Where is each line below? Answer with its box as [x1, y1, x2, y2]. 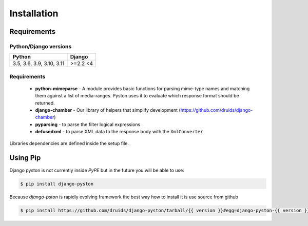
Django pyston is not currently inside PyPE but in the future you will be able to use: [9, 167, 184, 173]
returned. [35, 100, 55, 106]
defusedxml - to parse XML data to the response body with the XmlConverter [35, 129, 203, 135]
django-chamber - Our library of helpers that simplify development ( [35, 107, 181, 113]
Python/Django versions [9, 43, 72, 50]
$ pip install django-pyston [20, 181, 94, 187]
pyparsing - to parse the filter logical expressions [35, 121, 141, 128]
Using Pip [9, 154, 41, 162]
